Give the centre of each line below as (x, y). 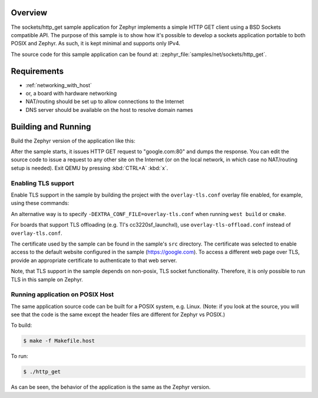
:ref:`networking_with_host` (59, 85)
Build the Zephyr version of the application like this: (73, 141)
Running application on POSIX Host (62, 294)
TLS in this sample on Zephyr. (47, 279)
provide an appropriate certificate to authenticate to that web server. (94, 260)
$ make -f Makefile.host (59, 341)
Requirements (37, 71)
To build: (21, 325)
